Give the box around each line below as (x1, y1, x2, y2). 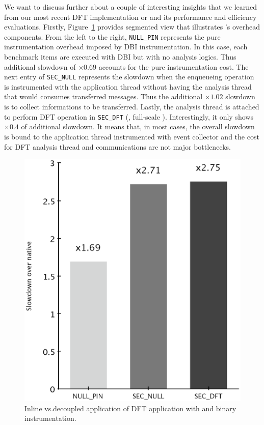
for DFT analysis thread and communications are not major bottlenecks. (4, 141, 231, 152)
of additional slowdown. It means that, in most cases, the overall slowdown (21, 121, 255, 132)
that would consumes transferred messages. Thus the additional (4, 91, 203, 102)
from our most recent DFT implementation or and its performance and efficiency (4, 11, 257, 22)
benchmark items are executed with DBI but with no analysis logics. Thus (4, 51, 236, 62)
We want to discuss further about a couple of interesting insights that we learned (4, 2, 257, 12)
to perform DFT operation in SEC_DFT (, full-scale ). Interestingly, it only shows (4, 111, 253, 122)
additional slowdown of (4, 61, 76, 72)
